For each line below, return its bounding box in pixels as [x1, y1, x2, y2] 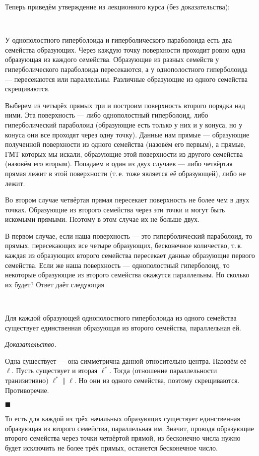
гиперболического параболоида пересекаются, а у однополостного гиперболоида [5, 64, 248, 74]
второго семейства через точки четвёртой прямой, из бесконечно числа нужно [5, 433, 241, 443]
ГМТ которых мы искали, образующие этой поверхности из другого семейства [5, 148, 243, 159]
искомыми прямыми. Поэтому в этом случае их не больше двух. [5, 214, 199, 224]
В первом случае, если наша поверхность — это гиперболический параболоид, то [5, 230, 253, 241]
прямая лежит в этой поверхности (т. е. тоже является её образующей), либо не [5, 168, 246, 178]
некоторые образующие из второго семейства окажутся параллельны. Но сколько [5, 269, 250, 280]
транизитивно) [5, 375, 49, 385]
